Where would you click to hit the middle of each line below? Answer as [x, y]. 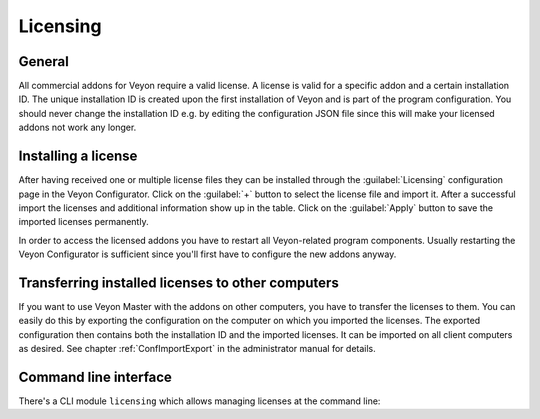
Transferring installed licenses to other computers [178, 282]
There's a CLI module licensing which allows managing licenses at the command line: [199, 401]
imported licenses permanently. [83, 222]
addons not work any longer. [77, 127]
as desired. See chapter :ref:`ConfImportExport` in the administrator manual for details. [197, 349]
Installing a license [78, 156]
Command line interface [95, 376]
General [44, 61]
